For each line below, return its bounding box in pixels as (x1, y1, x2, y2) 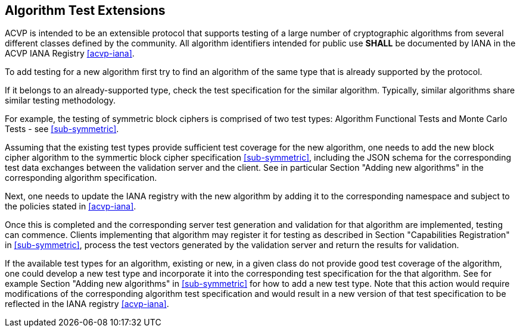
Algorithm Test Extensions (5, 3, 166, 18)
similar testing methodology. (5, 95, 116, 106)
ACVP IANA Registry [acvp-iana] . (5, 48, 135, 59)
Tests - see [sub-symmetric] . (5, 124, 119, 134)
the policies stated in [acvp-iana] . (5, 201, 136, 212)
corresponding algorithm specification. (5, 173, 157, 183)
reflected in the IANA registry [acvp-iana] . (5, 299, 169, 309)
